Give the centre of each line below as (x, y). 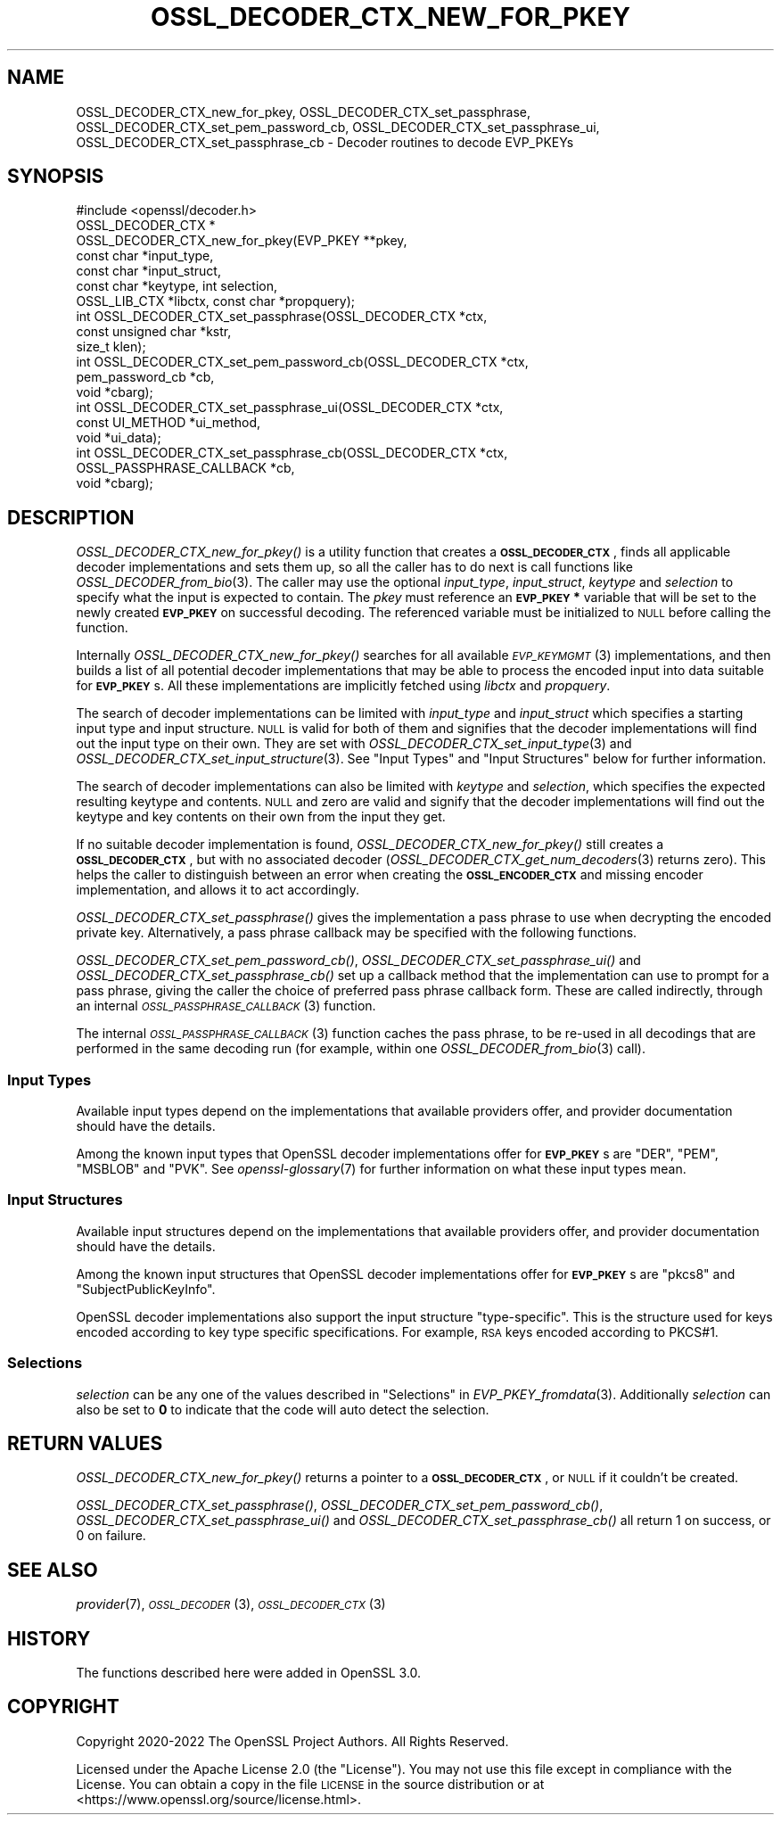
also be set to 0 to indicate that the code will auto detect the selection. (283, 1409)
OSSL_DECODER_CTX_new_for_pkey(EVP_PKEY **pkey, (242, 241)
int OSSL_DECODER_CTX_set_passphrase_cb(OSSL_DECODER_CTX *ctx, (292, 453)
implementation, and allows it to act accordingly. (218, 890)
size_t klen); (111, 347)
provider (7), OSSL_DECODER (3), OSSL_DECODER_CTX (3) (231, 1604)
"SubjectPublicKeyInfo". (146, 1289)
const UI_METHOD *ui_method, (169, 423)
